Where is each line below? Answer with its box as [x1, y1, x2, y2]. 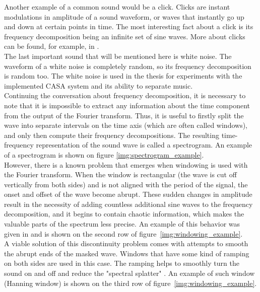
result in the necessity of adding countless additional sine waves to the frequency [4, 198, 253, 209]
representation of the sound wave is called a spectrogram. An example [36, 139, 252, 150]
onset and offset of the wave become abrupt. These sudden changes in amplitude [4, 189, 252, 199]
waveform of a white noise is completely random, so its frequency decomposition [4, 60, 251, 71]
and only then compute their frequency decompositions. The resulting [4, 129, 219, 140]
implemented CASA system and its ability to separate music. [4, 80, 193, 91]
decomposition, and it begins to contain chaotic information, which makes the [4, 208, 244, 219]
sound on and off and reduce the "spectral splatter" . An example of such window [4, 268, 255, 278]
